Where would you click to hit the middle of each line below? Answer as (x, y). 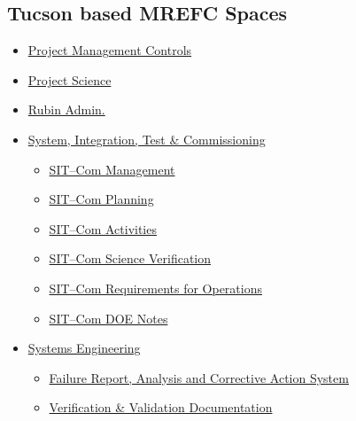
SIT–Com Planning (101, 199)
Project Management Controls (110, 50)
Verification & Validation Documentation (161, 407)
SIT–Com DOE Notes (108, 318)
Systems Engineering (84, 348)
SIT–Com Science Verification (130, 258)
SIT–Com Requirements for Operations (156, 288)
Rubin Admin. (66, 109)
